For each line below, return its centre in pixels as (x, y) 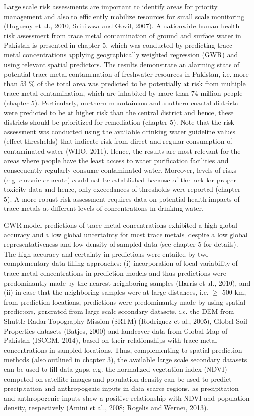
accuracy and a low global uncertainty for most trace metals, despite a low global (126, 234)
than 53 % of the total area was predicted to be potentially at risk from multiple (125, 83)
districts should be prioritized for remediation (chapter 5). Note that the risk (119, 122)
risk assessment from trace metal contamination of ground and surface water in (123, 35)
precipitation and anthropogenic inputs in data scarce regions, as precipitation (121, 388)
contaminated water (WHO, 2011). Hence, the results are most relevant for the (122, 150)
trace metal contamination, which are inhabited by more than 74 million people (123, 93)
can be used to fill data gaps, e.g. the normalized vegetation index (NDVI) (115, 369)
